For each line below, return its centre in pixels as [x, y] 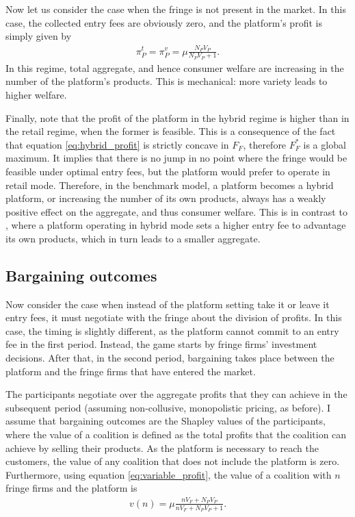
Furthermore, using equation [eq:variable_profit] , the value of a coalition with [169, 474]
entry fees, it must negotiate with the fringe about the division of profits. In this [174, 317]
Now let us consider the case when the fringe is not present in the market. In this [176, 9]
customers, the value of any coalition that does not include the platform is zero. [173, 461]
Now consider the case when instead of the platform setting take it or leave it [168, 304]
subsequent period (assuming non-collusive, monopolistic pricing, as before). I [168, 407]
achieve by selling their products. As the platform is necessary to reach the [162, 447]
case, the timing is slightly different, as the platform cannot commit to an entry [172, 330]
